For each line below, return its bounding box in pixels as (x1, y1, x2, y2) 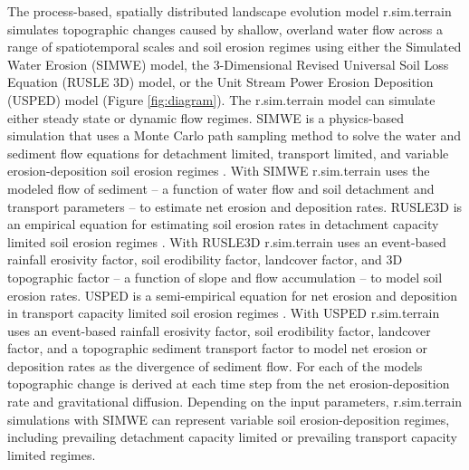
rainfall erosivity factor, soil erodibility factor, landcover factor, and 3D (7, 250, 403, 269)
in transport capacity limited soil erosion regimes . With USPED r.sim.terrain (7, 303, 440, 322)
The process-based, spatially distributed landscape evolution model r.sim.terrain (7, 2, 452, 20)
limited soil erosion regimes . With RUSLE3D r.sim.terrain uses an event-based (7, 232, 446, 251)
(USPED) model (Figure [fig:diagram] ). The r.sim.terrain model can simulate (7, 90, 435, 109)
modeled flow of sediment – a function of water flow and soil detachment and (7, 178, 435, 197)
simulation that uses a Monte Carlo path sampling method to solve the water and (7, 126, 461, 145)
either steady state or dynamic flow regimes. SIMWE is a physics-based (7, 108, 404, 127)
